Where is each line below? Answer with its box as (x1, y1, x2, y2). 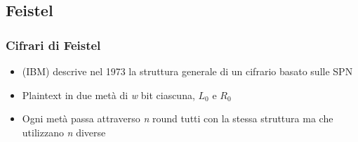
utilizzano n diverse (22, 124, 106, 139)
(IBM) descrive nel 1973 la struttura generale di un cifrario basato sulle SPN (22, 64, 353, 78)
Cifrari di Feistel (6, 36, 101, 53)
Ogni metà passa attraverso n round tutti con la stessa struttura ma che (22, 111, 333, 126)
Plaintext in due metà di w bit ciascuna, (22, 87, 195, 102)
